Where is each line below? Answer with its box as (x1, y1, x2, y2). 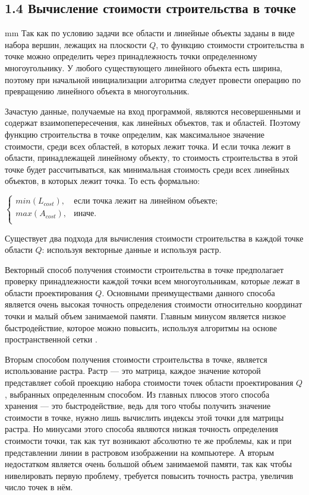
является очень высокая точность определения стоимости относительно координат (5, 298, 302, 310)
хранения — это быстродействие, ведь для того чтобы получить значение (5, 399, 271, 412)
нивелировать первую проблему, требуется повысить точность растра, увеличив (5, 469, 294, 481)
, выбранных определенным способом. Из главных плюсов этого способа (5, 388, 270, 400)
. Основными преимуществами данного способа (102, 286, 275, 299)
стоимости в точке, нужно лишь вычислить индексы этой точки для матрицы (5, 411, 284, 423)
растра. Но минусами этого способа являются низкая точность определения (5, 423, 278, 435)
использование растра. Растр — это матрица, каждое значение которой (5, 364, 261, 377)
